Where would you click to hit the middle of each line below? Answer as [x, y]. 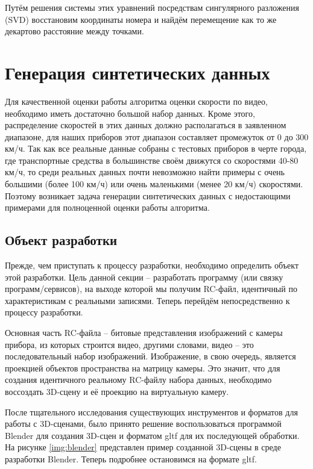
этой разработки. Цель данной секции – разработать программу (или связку [144, 277]
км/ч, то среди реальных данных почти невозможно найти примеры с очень [145, 172]
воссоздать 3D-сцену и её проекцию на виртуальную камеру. [117, 391]
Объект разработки [61, 240]
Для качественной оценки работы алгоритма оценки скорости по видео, [136, 101]
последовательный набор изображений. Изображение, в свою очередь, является [150, 356]
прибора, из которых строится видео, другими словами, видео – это [129, 344]
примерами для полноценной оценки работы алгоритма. [107, 207]
